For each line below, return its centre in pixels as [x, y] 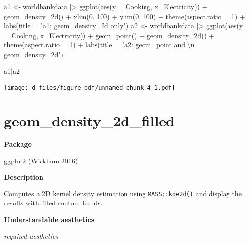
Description [24, 177]
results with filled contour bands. [53, 203]
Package [18, 144]
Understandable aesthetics [49, 219]
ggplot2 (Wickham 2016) [41, 160]
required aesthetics [31, 235]
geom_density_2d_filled [89, 121]
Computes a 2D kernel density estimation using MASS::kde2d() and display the [123, 193]
